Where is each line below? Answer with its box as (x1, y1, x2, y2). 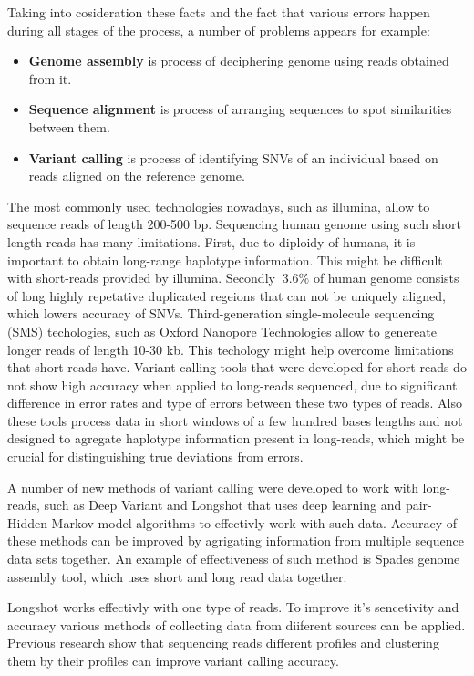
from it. (28, 68, 72, 88)
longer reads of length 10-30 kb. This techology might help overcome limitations (7, 339, 454, 359)
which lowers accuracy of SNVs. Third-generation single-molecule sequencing (7, 304, 435, 323)
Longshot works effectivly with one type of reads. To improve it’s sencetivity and (7, 598, 459, 617)
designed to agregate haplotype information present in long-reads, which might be (7, 429, 465, 448)
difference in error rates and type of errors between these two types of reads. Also (7, 393, 462, 412)
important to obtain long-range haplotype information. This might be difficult (7, 250, 443, 269)
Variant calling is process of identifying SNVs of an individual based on (28, 148, 438, 167)
